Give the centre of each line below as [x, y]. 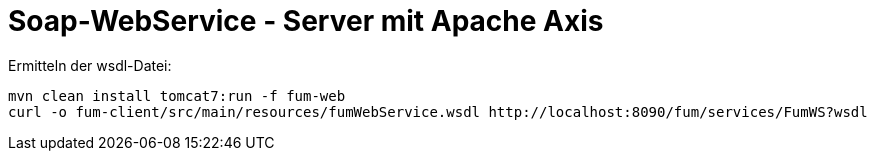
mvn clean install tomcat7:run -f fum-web [177, 95]
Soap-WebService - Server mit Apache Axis [306, 21]
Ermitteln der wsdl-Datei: [90, 65]
